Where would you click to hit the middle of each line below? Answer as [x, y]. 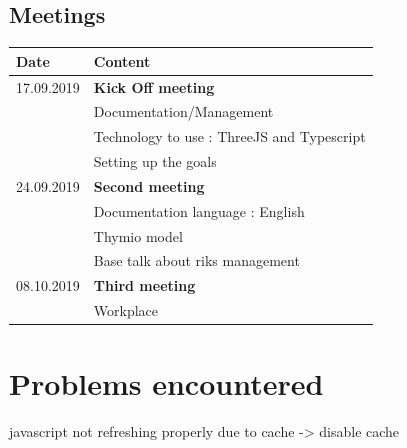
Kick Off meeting [154, 86]
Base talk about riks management [196, 260]
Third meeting [144, 285]
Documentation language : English [199, 210]
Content [122, 60]
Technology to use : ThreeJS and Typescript [229, 136]
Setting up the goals [155, 161]
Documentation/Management [183, 111]
